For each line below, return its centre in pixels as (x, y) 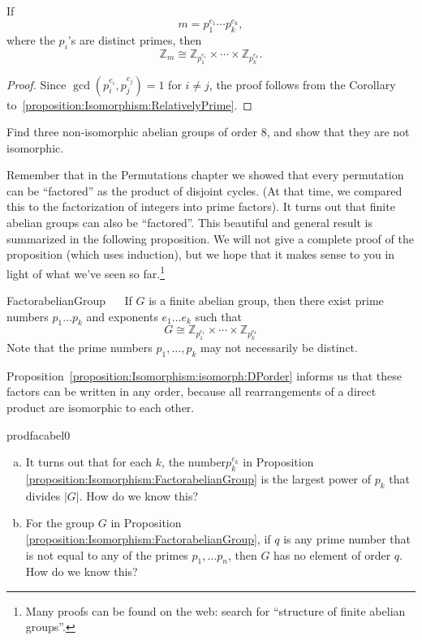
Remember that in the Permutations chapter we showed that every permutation (205, 175)
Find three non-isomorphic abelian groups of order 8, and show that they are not (208, 132)
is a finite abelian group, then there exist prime (266, 301)
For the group (60, 523)
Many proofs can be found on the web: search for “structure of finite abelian (215, 610)
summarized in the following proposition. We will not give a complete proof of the (210, 238)
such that (218, 316)
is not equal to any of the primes (107, 554)
